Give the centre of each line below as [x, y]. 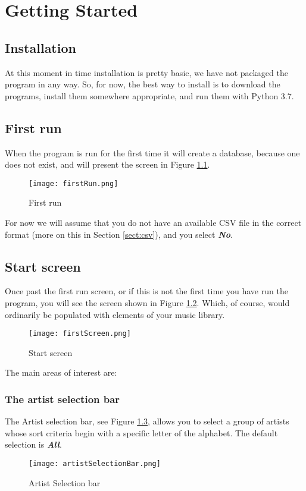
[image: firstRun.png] [74, 183]
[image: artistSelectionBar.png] [95, 464]
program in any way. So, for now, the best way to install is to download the [143, 84]
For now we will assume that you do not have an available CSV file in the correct [153, 222]
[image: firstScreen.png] [80, 334]
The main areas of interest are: [61, 372]
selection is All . [33, 444]
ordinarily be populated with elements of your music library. [115, 314]
